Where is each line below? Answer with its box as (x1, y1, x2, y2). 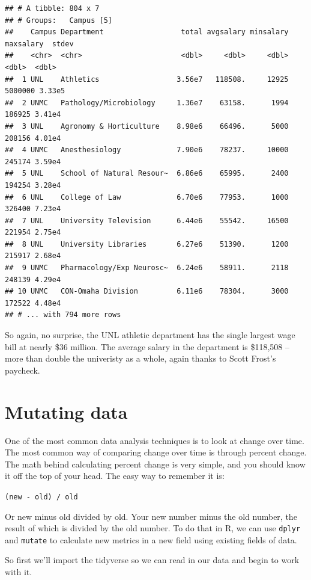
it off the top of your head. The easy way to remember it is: (5, 469, 225, 482)
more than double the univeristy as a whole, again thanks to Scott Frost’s (5, 352, 276, 365)
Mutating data (5, 399, 128, 424)
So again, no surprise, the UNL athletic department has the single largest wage (5, 329, 295, 341)
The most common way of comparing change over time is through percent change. (5, 446, 307, 458)
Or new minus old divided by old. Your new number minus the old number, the (5, 510, 297, 522)
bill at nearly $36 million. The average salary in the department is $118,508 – (5, 340, 289, 353)
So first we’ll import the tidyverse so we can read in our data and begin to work (5, 554, 300, 566)
